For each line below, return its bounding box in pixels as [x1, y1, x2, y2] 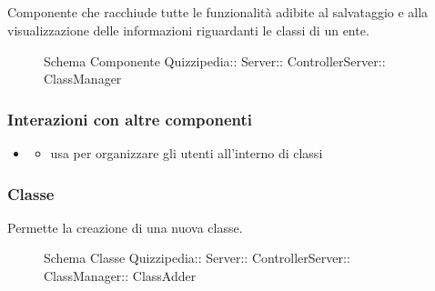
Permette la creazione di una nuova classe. [7, 217, 243, 236]
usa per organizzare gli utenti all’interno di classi [50, 143, 323, 162]
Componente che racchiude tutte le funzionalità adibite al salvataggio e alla [7, 3, 429, 22]
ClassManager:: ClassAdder [44, 266, 197, 285]
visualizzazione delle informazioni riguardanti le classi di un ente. [7, 20, 369, 39]
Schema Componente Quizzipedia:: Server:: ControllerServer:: [44, 51, 386, 70]
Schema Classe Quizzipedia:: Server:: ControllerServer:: [44, 248, 350, 267]
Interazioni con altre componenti [7, 107, 252, 130]
